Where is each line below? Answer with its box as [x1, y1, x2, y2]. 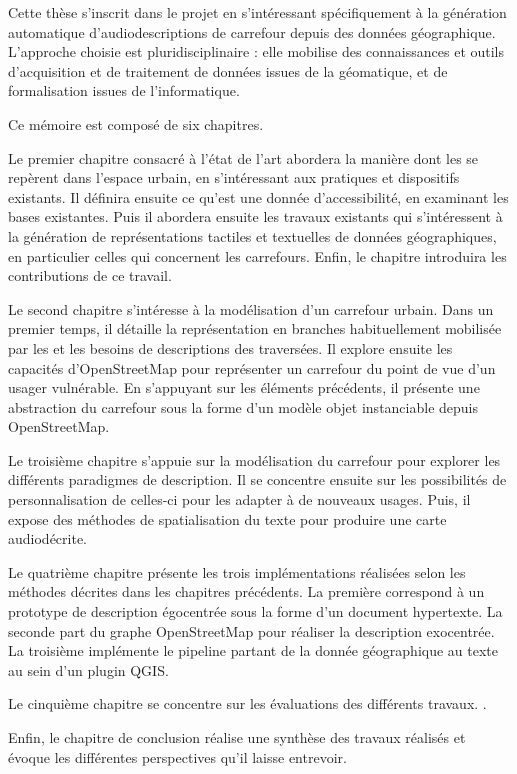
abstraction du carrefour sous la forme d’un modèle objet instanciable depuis [8, 396, 479, 417]
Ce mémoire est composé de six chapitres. [8, 113, 264, 134]
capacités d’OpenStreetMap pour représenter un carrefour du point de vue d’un [8, 357, 496, 378]
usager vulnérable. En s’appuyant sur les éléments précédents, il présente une [8, 377, 480, 398]
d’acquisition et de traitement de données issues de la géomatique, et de [8, 60, 448, 81]
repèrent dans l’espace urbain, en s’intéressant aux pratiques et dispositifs [8, 167, 460, 188]
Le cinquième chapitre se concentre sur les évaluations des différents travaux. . [8, 693, 487, 714]
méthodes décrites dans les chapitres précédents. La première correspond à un [8, 581, 485, 602]
